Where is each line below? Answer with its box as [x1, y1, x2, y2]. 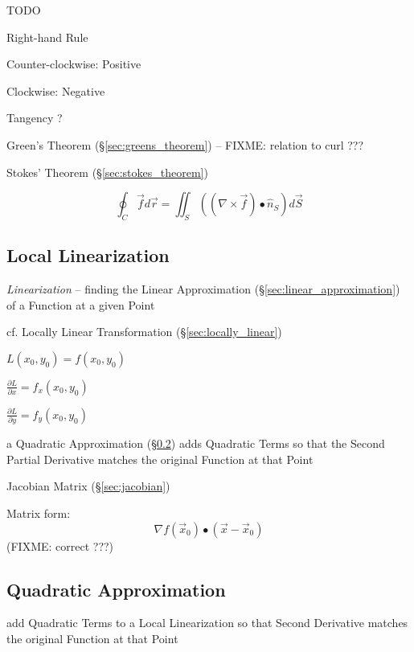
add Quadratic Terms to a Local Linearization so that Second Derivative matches [6, 614, 408, 631]
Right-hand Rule [6, 28, 88, 45]
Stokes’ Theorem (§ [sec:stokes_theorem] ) [6, 163, 208, 180]
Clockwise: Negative [6, 82, 105, 99]
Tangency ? [6, 109, 63, 126]
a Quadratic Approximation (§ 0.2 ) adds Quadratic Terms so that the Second [6, 435, 385, 452]
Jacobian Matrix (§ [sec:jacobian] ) [6, 478, 170, 494]
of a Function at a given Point [6, 296, 155, 313]
